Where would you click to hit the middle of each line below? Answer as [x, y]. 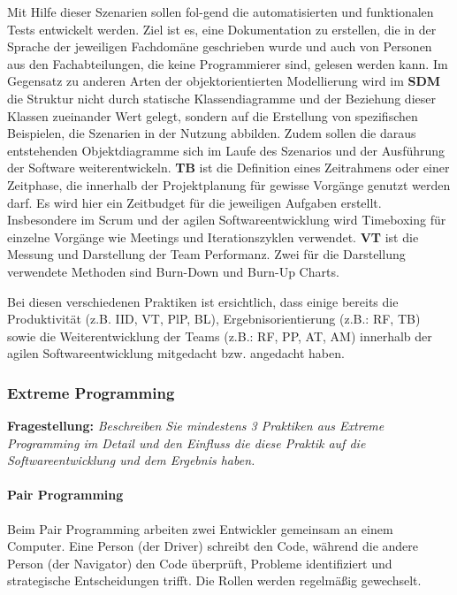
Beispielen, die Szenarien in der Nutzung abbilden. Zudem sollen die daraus [212, 133]
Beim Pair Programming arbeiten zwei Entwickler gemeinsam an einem [200, 528]
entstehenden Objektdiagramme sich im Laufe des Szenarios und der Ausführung [226, 150]
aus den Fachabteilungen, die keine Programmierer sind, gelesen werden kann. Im [228, 63]
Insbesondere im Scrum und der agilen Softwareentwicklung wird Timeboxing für [227, 220]
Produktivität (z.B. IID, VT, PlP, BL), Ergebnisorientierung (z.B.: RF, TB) [214, 319]
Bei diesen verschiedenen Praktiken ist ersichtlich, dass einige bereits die [203, 301]
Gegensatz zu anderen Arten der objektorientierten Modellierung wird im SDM [224, 81]
